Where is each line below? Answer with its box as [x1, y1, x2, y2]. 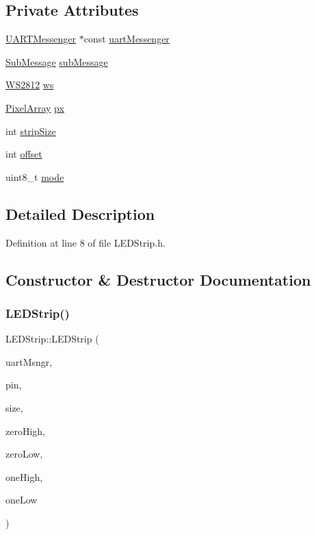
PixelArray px [5, 100, 64, 114]
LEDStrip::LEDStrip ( [5, 332, 99, 346]
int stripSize [5, 123, 56, 138]
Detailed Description [5, 203, 155, 224]
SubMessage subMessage [5, 54, 108, 69]
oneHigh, [5, 469, 43, 484]
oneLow [5, 493, 38, 507]
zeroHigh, [5, 423, 45, 438]
